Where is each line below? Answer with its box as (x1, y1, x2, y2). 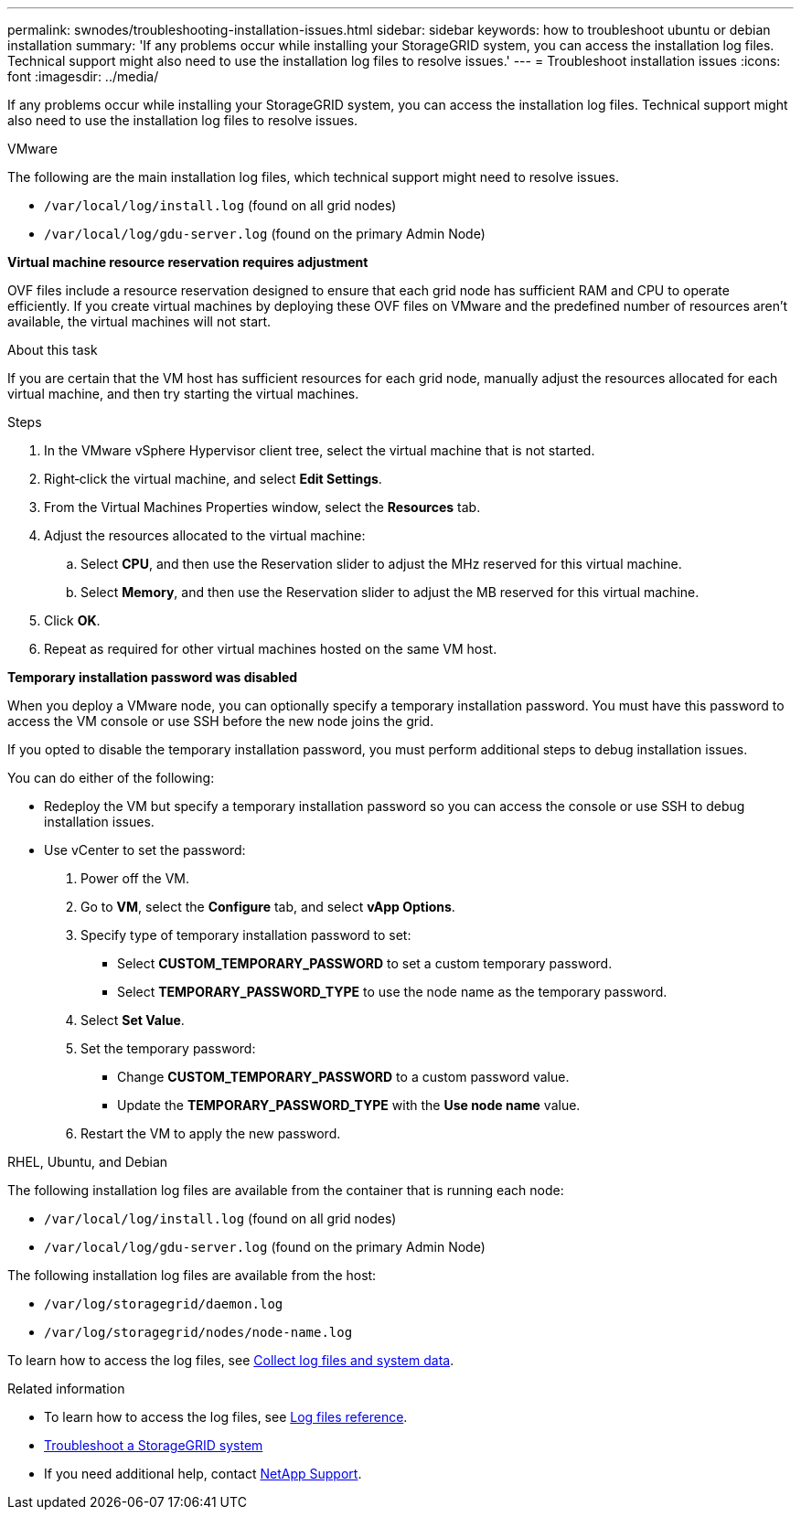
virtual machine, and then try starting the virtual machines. (7, 386, 359, 401)
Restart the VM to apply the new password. (80, 1126, 341, 1141)
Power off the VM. (80, 871, 190, 886)
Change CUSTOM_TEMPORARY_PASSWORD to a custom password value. (117, 1069, 570, 1084)
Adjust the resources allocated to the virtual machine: (44, 528, 366, 543)
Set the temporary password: (80, 1041, 256, 1056)
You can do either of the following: (7, 770, 215, 785)
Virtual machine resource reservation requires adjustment (7, 254, 368, 270)
